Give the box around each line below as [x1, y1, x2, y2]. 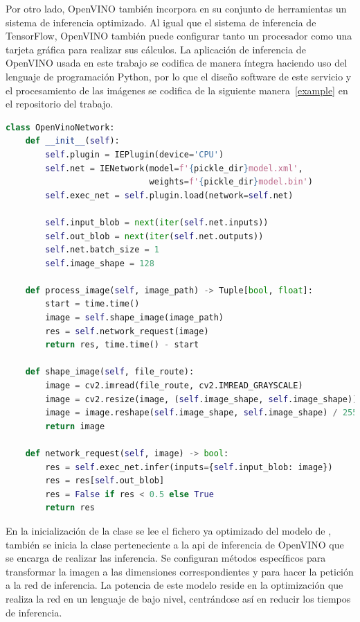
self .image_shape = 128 [45, 258, 154, 268]
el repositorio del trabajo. [6, 96, 114, 111]
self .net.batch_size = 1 [45, 245, 159, 255]
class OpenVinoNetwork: [6, 122, 115, 132]
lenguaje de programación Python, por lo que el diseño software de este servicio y [6, 69, 352, 83]
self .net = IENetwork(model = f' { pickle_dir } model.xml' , [45, 163, 303, 173]
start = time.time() [45, 299, 140, 309]
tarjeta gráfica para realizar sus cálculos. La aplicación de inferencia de [6, 42, 306, 56]
